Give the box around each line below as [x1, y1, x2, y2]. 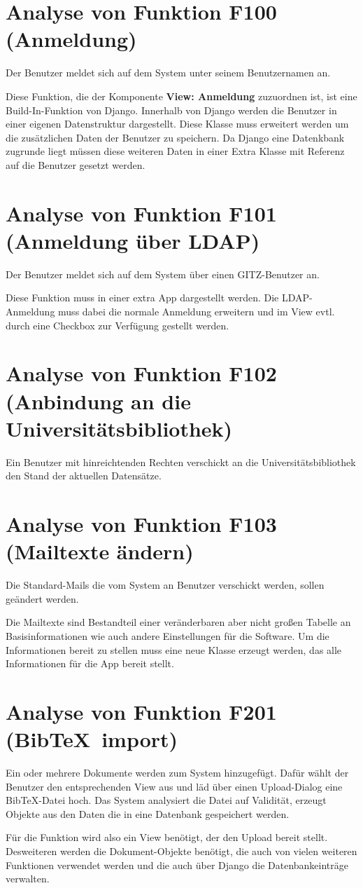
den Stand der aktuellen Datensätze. [6, 468, 162, 483]
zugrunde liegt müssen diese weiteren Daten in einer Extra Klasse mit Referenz [6, 144, 345, 158]
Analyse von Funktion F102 [6, 359, 277, 388]
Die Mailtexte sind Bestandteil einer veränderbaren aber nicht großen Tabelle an [6, 615, 351, 629]
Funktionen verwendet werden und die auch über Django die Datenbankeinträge [6, 857, 349, 872]
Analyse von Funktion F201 [6, 697, 277, 725]
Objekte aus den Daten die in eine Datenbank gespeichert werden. [6, 806, 290, 821]
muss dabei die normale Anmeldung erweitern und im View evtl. [58, 303, 335, 318]
